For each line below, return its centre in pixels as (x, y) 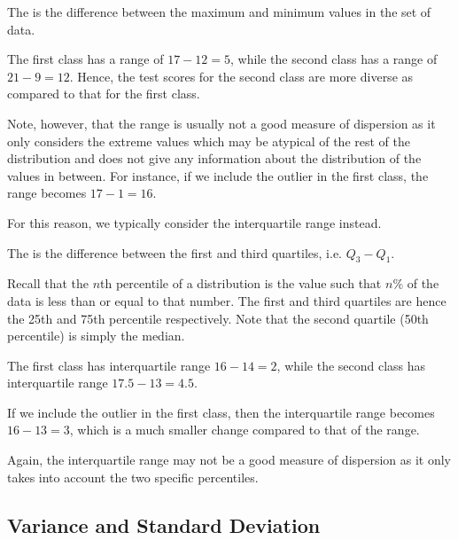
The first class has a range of (85, 59)
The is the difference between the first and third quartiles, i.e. (175, 252)
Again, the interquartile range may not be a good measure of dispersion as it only (229, 460)
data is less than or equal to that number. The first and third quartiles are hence (227, 300)
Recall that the (48, 283)
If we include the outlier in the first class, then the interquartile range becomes (221, 412)
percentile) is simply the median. (96, 336)
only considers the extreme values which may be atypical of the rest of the (209, 141)
